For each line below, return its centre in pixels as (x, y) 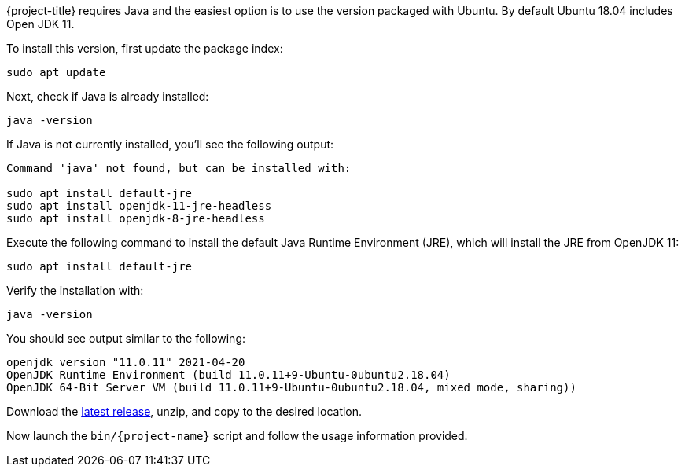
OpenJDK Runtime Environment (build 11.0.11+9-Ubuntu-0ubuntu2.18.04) (228, 375)
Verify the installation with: (75, 290)
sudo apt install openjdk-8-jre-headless (136, 218)
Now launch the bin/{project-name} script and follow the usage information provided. (237, 436)
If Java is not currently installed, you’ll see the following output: (170, 144)
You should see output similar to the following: (126, 338)
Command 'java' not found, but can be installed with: (179, 168)
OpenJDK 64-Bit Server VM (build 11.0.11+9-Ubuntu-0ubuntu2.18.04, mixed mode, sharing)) (291, 387)
